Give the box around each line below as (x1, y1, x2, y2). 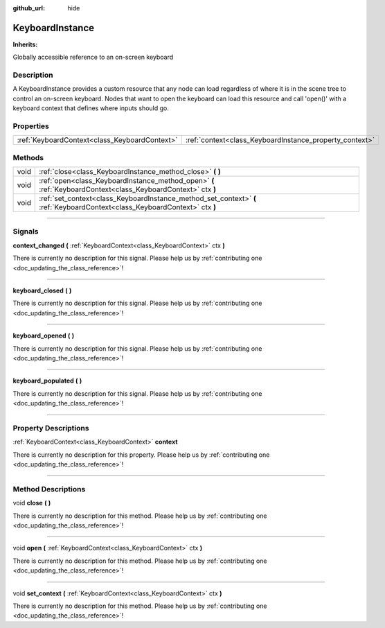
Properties (12, 121, 50, 131)
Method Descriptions (12, 484, 86, 494)
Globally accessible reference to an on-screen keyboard (12, 53, 174, 62)
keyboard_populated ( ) (12, 376, 82, 385)
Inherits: (12, 40, 38, 49)
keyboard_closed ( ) (12, 286, 72, 295)
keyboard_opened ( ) (12, 331, 75, 340)
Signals (12, 227, 39, 236)
